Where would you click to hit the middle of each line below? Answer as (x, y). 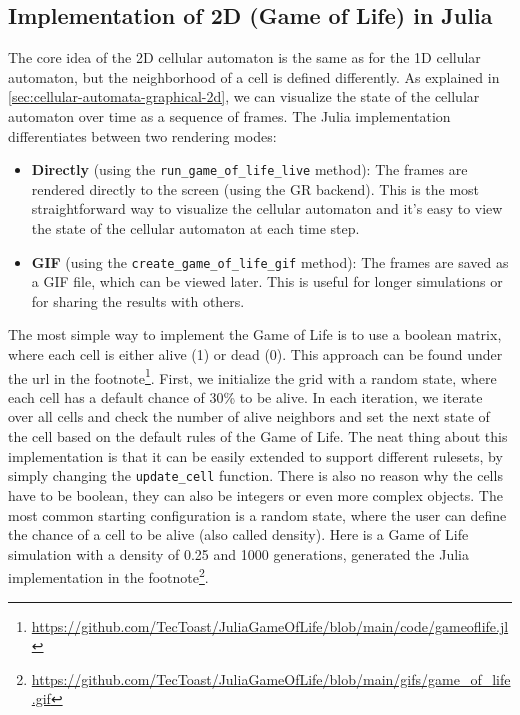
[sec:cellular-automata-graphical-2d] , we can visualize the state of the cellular (244, 96)
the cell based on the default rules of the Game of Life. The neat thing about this (258, 436)
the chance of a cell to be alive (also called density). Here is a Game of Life (238, 534)
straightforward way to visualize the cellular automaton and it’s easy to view (267, 208)
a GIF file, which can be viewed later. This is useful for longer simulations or (267, 281)
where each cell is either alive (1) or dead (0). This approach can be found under (255, 354)
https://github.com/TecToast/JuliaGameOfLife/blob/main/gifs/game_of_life (271, 678)
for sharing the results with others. (138, 300)
